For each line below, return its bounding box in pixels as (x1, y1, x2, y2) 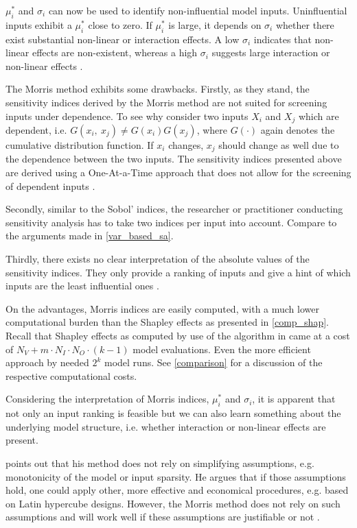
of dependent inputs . (5, 178, 95, 193)
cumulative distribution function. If (5, 138, 154, 152)
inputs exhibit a (5, 17, 72, 32)
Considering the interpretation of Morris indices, (5, 392, 209, 406)
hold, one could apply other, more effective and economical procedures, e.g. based (5, 483, 349, 497)
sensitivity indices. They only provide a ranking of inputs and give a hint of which (5, 265, 351, 279)
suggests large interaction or (211, 45, 330, 60)
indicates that (253, 32, 312, 46)
